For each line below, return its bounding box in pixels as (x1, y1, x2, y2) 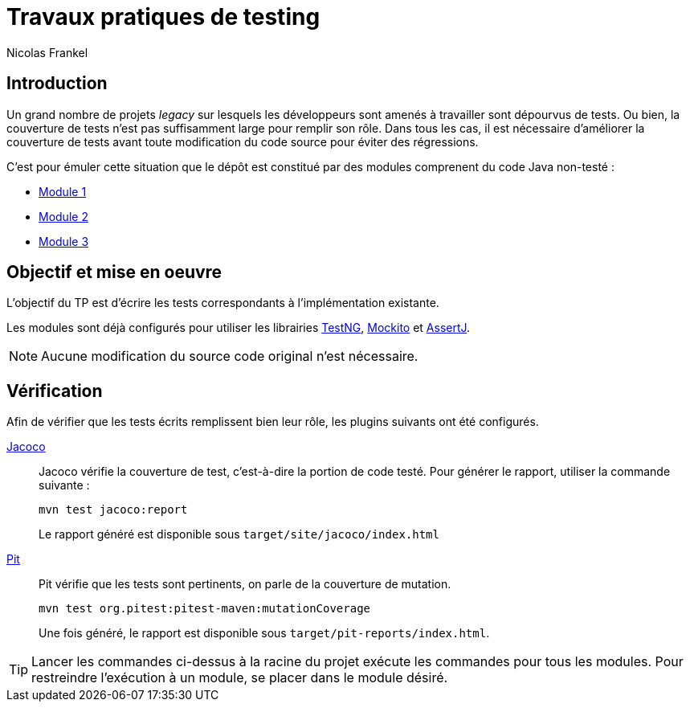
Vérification (6, 380, 103, 401)
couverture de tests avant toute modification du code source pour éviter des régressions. (6, 134, 479, 149)
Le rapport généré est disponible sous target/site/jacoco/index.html (39, 527, 439, 542)
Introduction (6, 73, 108, 94)
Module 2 (39, 209, 88, 223)
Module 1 (39, 184, 87, 198)
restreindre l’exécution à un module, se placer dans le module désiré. (31, 669, 448, 686)
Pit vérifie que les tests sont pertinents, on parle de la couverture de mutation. (39, 577, 451, 591)
